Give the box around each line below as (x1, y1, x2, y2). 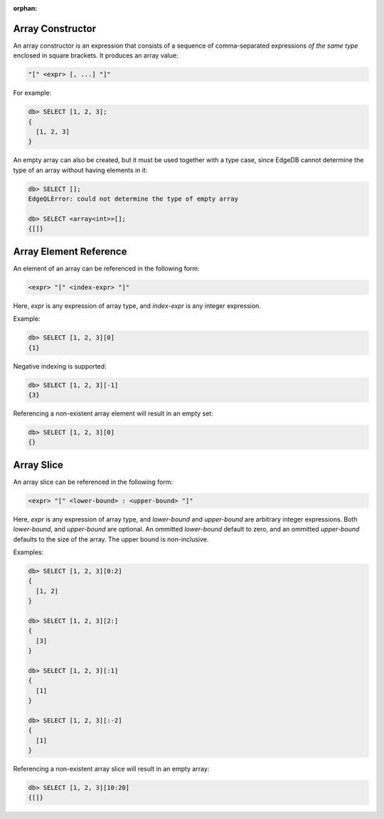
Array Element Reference (13, 245, 127, 258)
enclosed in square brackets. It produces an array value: (13, 51, 178, 60)
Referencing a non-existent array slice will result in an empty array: (13, 764, 210, 773)
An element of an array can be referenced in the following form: (13, 264, 200, 273)
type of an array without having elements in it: (13, 166, 148, 174)
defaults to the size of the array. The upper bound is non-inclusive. (13, 534, 209, 544)
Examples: (13, 548, 44, 556)
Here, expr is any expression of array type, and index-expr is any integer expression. (13, 301, 261, 310)
